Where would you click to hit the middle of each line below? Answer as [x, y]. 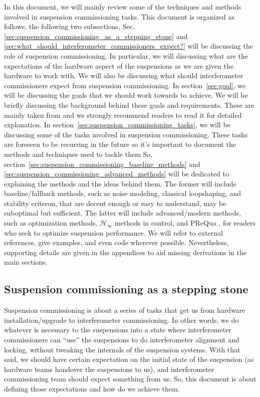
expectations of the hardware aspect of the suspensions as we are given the [119, 65]
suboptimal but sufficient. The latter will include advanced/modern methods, [122, 213]
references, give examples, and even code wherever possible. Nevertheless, [116, 242]
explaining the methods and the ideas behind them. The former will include [120, 183]
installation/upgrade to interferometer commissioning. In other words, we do [121, 320]
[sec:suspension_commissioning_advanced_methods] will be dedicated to [116, 174]
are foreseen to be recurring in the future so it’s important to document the [120, 144]
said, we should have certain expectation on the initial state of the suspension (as [129, 359]
